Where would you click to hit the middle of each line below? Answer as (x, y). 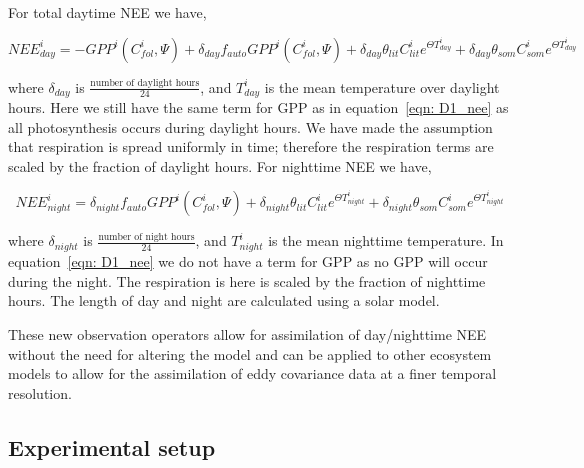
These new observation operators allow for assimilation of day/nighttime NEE (247, 334)
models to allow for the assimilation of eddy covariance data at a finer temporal (252, 373)
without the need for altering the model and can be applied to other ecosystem (250, 353)
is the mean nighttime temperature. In (386, 240)
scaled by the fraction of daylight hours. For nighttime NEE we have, (220, 165)
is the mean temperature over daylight (382, 86)
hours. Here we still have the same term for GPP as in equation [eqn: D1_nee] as (258, 107)
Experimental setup (112, 446)
